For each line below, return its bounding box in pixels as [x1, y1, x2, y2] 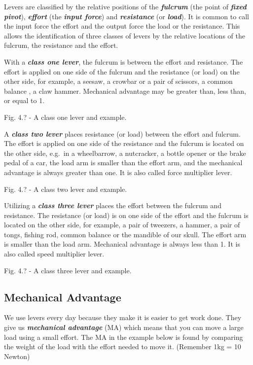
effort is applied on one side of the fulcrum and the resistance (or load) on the [4, 66, 240, 76]
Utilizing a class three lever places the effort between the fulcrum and [4, 200, 221, 211]
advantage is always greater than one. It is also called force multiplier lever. [4, 167, 232, 177]
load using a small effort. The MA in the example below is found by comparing [4, 331, 243, 342]
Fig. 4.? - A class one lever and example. [4, 111, 127, 122]
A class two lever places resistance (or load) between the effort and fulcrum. [4, 128, 241, 139]
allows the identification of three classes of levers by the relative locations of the [4, 30, 245, 40]
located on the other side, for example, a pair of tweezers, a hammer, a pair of [4, 219, 240, 230]
